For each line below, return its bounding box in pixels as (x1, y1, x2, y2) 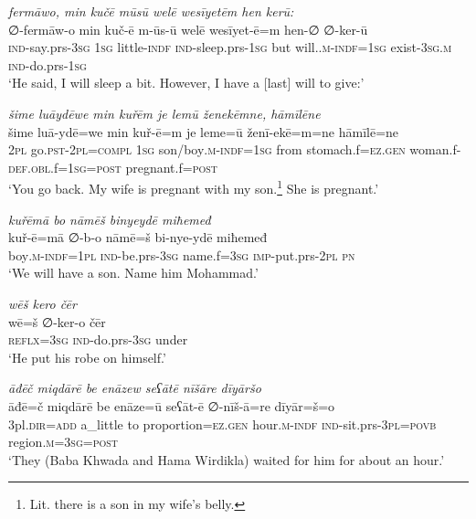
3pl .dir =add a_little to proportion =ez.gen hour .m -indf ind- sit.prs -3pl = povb (8, 414, 437, 433)
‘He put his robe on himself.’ (8, 347, 166, 366)
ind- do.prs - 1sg (8, 55, 87, 74)
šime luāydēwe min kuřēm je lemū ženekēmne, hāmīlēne (8, 103, 321, 122)
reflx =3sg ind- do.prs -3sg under (8, 330, 188, 349)
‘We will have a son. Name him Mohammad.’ (8, 263, 259, 282)
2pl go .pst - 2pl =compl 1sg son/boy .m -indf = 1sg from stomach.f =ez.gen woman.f (8, 140, 457, 159)
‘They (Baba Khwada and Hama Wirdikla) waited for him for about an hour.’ (8, 450, 445, 469)
